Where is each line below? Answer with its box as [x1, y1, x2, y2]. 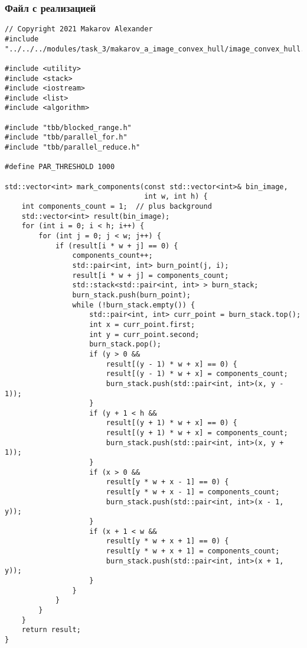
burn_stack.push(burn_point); [72, 290, 191, 299]
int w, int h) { [144, 192, 208, 201]
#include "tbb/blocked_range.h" [5, 123, 132, 132]
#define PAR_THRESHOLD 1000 [5, 163, 115, 171]
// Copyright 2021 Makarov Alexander [5, 25, 153, 34]
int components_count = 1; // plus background [21, 202, 212, 211]
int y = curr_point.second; [89, 330, 200, 339]
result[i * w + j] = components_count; [72, 271, 229, 280]
